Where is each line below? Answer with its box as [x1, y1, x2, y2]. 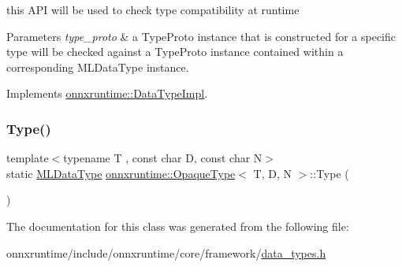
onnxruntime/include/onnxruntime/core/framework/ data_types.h [6, 244, 326, 261]
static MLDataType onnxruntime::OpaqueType [6, 165, 236, 181]
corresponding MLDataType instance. [6, 58, 189, 75]
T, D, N [253, 165, 292, 181]
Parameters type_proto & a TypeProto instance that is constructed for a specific [6, 28, 396, 44]
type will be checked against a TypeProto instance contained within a [6, 43, 344, 60]
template [6, 150, 49, 166]
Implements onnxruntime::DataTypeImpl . [6, 85, 208, 102]
